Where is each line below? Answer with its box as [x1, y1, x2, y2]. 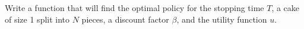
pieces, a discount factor [81, 13, 169, 25]
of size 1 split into [5, 13, 70, 25]
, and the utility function [176, 13, 267, 25]
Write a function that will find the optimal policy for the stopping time [5, 2, 264, 13]
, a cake [271, 2, 300, 13]
